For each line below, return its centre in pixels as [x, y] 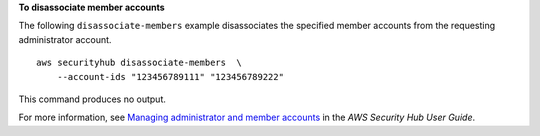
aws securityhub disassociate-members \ [139, 63]
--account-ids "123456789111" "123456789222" [170, 76]
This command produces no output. [92, 99]
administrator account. [65, 39]
